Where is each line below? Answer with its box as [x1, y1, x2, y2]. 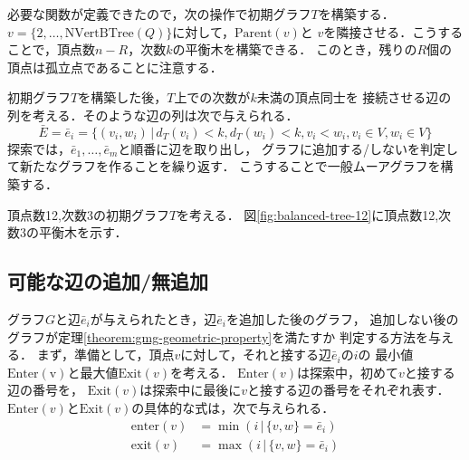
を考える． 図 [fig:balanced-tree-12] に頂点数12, [177, 205, 439, 224]
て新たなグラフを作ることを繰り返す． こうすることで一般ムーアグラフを [7, 157, 441, 176]
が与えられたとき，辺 [90, 309, 217, 328]
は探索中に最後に [139, 380, 242, 399]
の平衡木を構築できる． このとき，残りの [172, 40, 417, 59]
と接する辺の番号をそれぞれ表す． [247, 380, 450, 399]
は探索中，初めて [297, 362, 398, 381]
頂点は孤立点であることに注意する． [7, 57, 223, 76]
